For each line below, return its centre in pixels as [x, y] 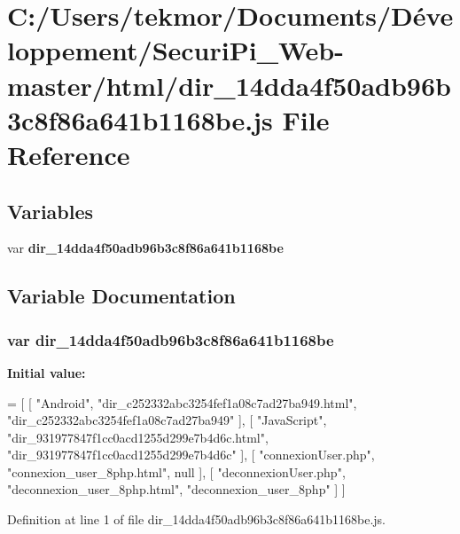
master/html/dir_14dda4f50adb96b [229, 85]
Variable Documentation [121, 296]
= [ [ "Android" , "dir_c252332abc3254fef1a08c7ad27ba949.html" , [182, 402]
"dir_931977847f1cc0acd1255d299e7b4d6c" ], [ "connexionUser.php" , [191, 455]
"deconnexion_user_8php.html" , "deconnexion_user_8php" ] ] [176, 489]
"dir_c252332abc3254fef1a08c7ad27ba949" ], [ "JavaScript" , [167, 420]
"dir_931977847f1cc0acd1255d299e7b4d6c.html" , [138, 437]
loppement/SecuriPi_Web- [175, 50]
